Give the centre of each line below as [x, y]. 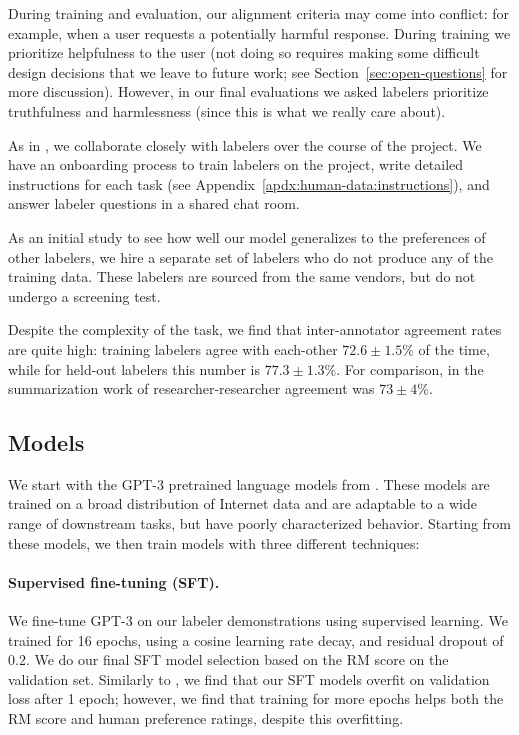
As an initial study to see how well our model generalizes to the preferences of [247, 236]
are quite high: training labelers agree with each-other [173, 348]
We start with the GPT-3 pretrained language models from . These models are [249, 483]
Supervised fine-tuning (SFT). [114, 581]
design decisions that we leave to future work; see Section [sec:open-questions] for [258, 71]
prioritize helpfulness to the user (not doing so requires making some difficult [244, 52]
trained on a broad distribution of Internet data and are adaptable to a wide [242, 503]
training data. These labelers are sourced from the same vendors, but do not [242, 276]
